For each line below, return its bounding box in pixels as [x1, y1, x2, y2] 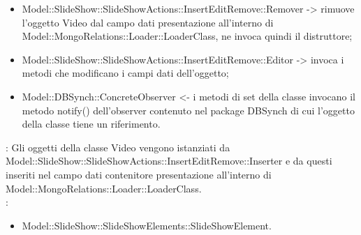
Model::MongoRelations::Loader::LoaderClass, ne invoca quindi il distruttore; [22, 29, 353, 43]
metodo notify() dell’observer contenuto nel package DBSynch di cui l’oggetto [22, 103, 355, 117]
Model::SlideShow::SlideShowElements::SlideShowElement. [22, 218, 272, 232]
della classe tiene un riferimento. [22, 116, 161, 131]
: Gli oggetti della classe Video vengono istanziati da [6, 139, 230, 154]
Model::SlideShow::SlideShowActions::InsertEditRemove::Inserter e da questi [6, 153, 332, 168]
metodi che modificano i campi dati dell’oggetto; [22, 66, 229, 80]
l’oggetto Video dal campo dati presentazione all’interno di [22, 15, 274, 29]
